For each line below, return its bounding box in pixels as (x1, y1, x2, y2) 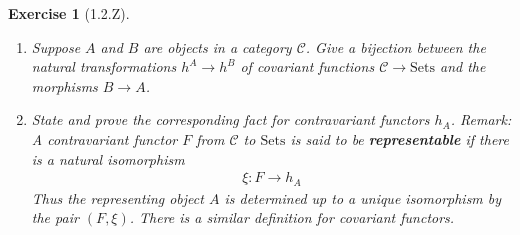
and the (440, 56, 486, 77)
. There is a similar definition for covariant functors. (129, 207, 455, 228)
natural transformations (31, 56, 177, 77)
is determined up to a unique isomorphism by (224, 187, 502, 208)
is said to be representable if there (290, 128, 509, 149)
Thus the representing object (31, 187, 204, 208)
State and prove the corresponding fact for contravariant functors (31, 109, 430, 130)
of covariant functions (240, 56, 375, 77)
